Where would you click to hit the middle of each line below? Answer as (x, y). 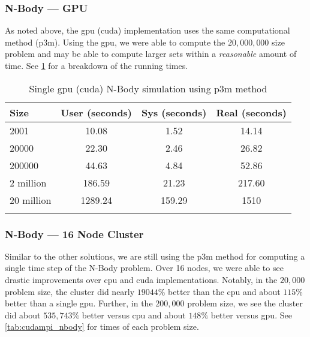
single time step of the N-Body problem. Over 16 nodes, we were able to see (144, 268)
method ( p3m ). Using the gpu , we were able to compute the (115, 42)
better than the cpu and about (224, 291)
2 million (28, 182)
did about (23, 315)
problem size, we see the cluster (245, 303)
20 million (31, 200)
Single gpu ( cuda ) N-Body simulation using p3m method (148, 88)
